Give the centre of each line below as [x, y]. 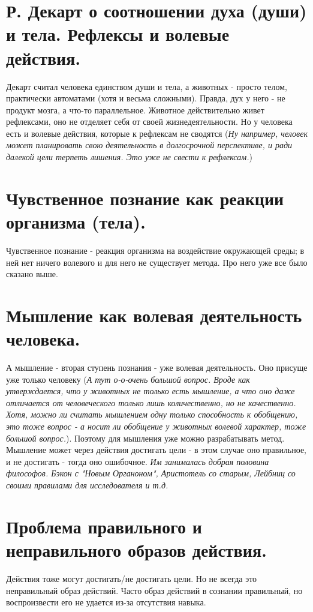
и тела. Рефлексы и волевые [118, 34]
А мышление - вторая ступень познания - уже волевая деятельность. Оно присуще [157, 367]
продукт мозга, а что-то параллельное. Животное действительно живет [135, 109]
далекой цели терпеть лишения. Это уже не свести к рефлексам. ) [129, 157]
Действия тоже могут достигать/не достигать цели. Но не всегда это [132, 578]
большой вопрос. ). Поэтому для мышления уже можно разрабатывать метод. [145, 438]
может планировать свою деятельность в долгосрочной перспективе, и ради [149, 145]
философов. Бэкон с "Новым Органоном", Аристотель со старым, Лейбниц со [151, 473]
